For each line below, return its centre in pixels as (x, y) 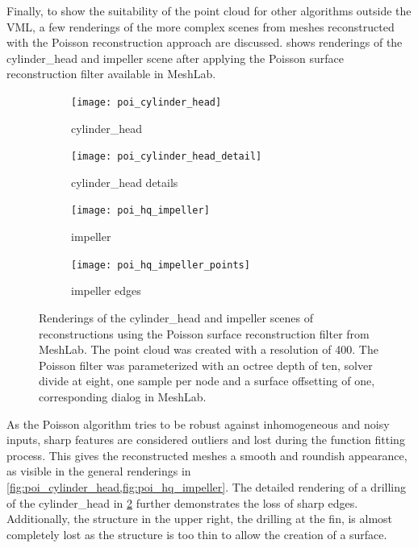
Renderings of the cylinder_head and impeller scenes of (176, 317)
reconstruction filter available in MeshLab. (111, 74)
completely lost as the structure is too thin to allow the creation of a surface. (197, 534)
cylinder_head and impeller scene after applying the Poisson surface (175, 58)
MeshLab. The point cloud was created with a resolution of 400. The (209, 349)
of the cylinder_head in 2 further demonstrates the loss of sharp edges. (182, 502)
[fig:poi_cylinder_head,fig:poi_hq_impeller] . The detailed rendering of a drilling (206, 486)
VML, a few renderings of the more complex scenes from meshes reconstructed (201, 26)
